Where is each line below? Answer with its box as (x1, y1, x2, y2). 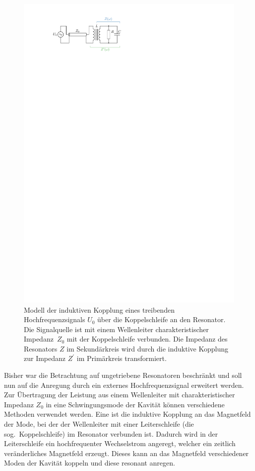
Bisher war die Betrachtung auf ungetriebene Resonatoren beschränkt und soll (4, 370, 242, 380)
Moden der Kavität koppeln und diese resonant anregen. (4, 458, 175, 468)
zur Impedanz (24, 353, 66, 363)
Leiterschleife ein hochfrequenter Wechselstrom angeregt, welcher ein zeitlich (4, 438, 236, 449)
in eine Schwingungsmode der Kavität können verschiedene (46, 399, 225, 409)
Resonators (24, 343, 58, 353)
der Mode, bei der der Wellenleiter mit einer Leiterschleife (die (4, 419, 194, 429)
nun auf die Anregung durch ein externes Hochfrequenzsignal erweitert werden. (4, 379, 244, 390)
